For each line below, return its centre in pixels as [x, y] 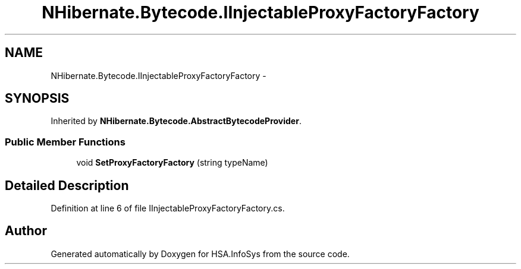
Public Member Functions [65, 142]
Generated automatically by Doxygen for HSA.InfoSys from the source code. [200, 254]
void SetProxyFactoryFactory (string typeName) [172, 163]
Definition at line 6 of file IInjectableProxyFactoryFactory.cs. [168, 208]
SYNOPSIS [37, 99]
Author [26, 231]
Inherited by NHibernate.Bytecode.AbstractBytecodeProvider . [176, 121]
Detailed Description [67, 185]
